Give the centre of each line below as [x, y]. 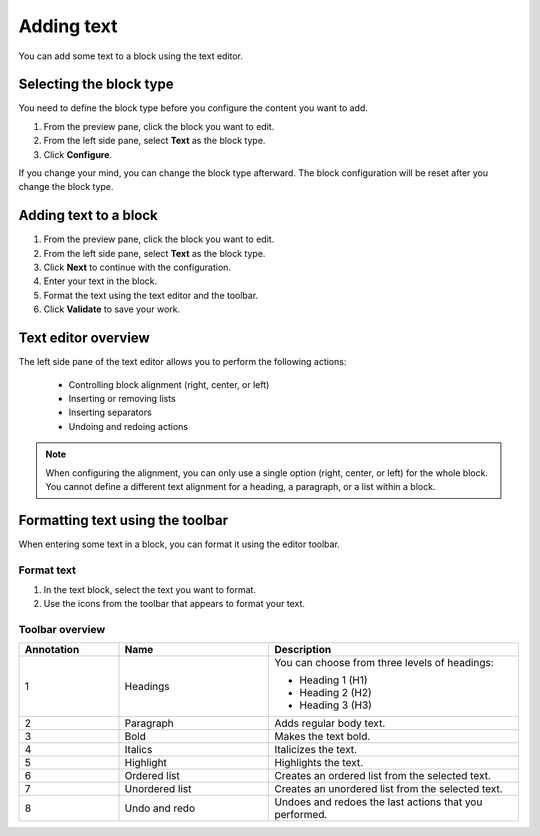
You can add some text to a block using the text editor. [131, 56]
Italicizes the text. [316, 750]
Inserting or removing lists [122, 398]
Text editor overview [84, 338]
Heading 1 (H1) [334, 680]
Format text [47, 570]
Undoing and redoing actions [128, 426]
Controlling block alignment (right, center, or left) [169, 384]
